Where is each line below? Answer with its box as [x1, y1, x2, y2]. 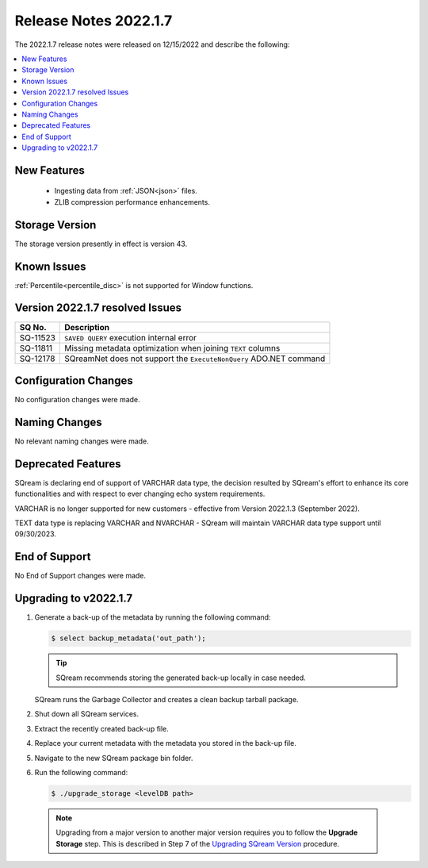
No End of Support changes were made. [14, 571, 147, 581]
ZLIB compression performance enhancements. [54, 197, 210, 206]
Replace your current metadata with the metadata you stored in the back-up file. [34, 739, 297, 748]
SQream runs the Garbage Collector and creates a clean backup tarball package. [34, 695, 299, 705]
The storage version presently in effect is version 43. [14, 239, 188, 248]
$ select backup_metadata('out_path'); [51, 634, 206, 643]
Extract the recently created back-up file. [34, 724, 170, 733]
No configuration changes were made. [14, 395, 140, 405]
